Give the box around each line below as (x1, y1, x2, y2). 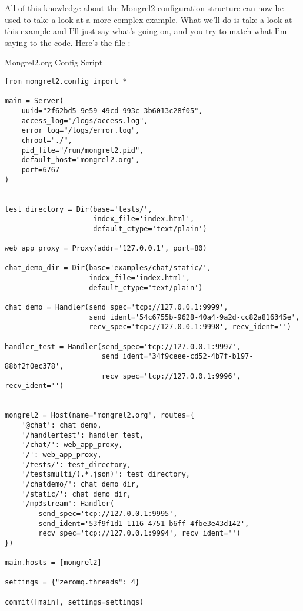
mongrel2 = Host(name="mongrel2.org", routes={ (5, 411, 195, 420)
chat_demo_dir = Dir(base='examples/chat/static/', (5, 264, 211, 272)
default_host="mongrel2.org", (21, 156, 140, 165)
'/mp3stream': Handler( (21, 500, 115, 508)
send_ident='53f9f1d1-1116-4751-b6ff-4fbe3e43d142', (38, 519, 249, 528)
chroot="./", (21, 136, 72, 144)
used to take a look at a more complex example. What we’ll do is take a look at (5, 13, 292, 25)
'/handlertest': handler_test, (21, 431, 144, 439)
